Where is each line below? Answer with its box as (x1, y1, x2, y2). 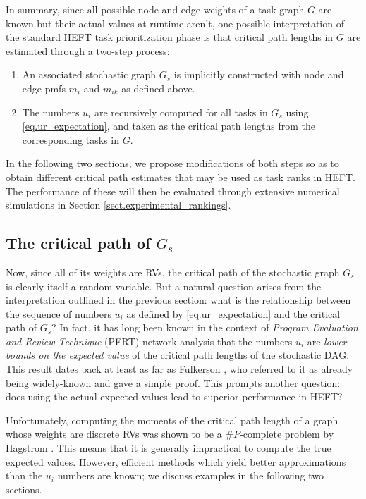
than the (6, 468, 43, 483)
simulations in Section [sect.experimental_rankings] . (6, 197, 231, 212)
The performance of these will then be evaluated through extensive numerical (6, 183, 340, 198)
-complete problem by (240, 426, 334, 441)
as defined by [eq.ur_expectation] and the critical (126, 306, 341, 321)
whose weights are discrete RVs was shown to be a (6, 426, 222, 441)
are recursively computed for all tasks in (94, 104, 268, 119)
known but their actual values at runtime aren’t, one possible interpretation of (6, 16, 344, 30)
